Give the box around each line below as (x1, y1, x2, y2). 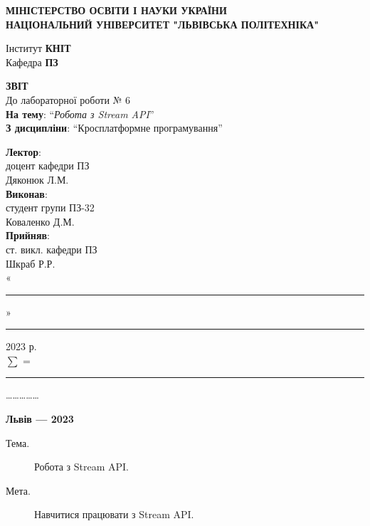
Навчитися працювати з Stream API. (34, 507, 194, 522)
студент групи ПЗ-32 (6, 200, 95, 215)
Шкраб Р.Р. (6, 256, 55, 270)
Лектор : (6, 144, 42, 159)
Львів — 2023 (6, 411, 74, 426)
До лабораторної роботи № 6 (6, 92, 131, 107)
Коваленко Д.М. (6, 214, 75, 228)
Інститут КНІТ (6, 41, 71, 56)
